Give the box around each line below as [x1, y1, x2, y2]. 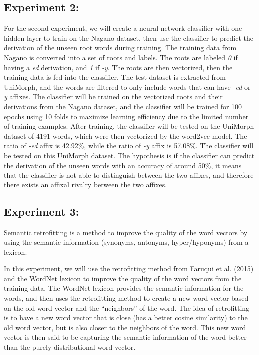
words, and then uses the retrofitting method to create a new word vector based [4, 293, 249, 303]
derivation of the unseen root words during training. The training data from [4, 42, 237, 53]
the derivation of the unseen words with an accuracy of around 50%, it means [4, 160, 242, 170]
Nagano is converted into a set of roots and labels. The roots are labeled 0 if [4, 52, 238, 62]
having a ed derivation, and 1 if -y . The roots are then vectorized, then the [4, 62, 233, 72]
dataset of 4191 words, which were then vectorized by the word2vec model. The [4, 130, 247, 141]
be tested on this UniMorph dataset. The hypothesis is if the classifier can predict [4, 150, 255, 160]
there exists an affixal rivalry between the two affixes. [4, 179, 167, 189]
